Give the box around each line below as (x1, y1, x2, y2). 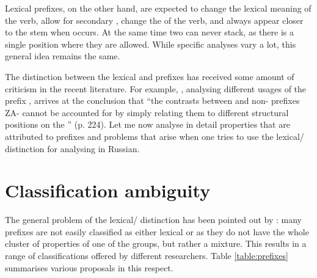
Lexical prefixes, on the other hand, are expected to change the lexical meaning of (5, 2, 312, 14)
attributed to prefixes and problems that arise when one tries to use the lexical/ (5, 130, 304, 142)
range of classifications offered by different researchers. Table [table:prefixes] (5, 249, 288, 262)
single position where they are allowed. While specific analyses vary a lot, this (5, 37, 296, 50)
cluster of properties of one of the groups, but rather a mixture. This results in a (5, 237, 307, 250)
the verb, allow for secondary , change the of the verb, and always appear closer (5, 13, 304, 26)
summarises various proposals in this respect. (5, 261, 173, 274)
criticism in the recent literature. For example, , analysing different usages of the (5, 82, 307, 95)
